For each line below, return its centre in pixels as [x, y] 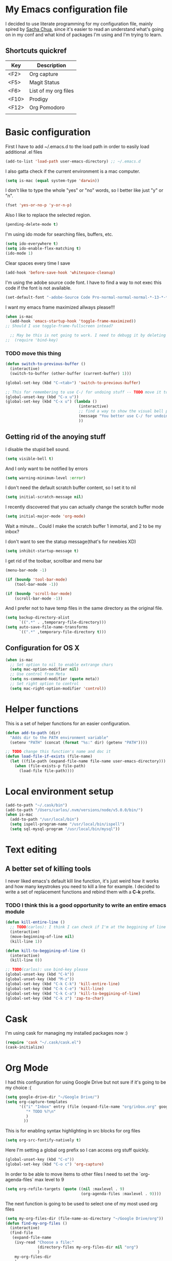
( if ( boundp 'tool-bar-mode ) [36, 580]
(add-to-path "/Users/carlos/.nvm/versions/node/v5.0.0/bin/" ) [74, 810]
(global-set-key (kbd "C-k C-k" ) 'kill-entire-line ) [63, 984]
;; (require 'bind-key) [32, 340]
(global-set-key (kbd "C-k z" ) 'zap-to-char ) [55, 998]
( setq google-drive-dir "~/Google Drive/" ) [52, 1097]
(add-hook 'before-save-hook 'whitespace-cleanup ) [60, 273]
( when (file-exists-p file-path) [50, 766]
